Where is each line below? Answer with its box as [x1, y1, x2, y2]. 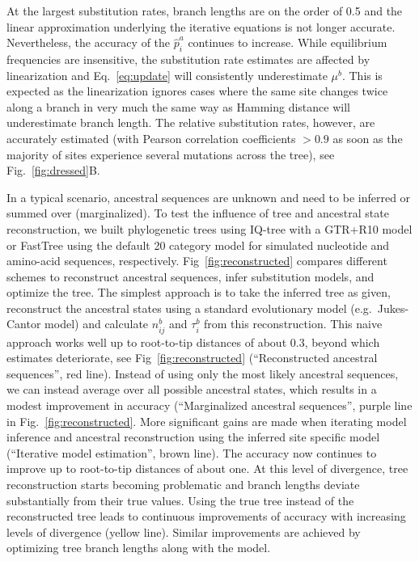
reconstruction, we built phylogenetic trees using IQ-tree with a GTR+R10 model [6, 220, 413, 237]
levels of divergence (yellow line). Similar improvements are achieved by [6, 523, 361, 540]
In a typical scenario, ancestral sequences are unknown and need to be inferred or [6, 188, 411, 205]
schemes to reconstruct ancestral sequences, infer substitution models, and [6, 268, 375, 285]
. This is [341, 66, 383, 83]
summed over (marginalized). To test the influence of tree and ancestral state [6, 205, 389, 221]
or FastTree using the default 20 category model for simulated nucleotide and [6, 236, 390, 253]
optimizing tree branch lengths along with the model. [6, 539, 271, 556]
